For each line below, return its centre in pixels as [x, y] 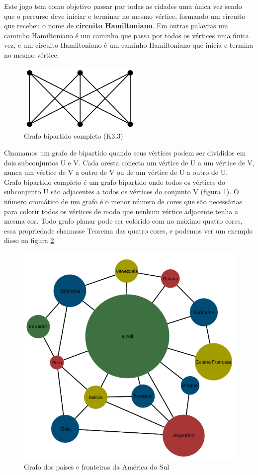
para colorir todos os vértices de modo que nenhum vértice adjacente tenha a [121, 211]
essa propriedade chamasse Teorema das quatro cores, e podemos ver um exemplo [129, 230]
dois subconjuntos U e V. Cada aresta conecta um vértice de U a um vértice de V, [129, 162]
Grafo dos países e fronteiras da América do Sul [97, 467]
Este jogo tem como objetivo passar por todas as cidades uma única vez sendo [123, 6]
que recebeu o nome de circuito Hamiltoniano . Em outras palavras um [116, 26]
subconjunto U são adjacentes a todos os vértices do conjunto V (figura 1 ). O [122, 192]
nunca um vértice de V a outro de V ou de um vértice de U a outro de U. [116, 172]
